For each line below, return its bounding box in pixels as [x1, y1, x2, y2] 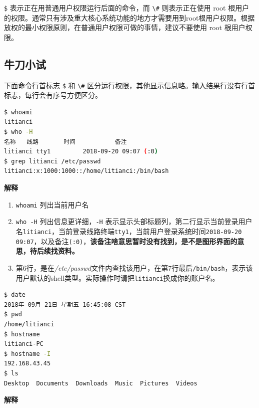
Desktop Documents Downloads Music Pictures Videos [4, 379, 197, 387]
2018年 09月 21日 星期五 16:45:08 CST [4, 301, 126, 308]
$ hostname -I [4, 350, 51, 357]
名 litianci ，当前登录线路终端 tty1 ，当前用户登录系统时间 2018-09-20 [15, 226, 242, 236]
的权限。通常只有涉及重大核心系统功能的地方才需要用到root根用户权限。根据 [4, 12, 255, 23]
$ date [4, 291, 25, 299]
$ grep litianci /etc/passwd [4, 157, 101, 165]
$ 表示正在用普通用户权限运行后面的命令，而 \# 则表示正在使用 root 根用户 [4, 3, 249, 13]
